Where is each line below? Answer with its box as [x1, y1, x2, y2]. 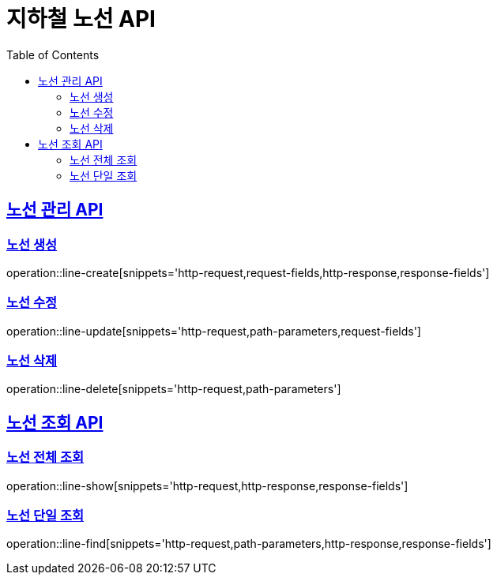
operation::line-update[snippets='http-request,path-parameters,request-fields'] [6, 324, 421, 338]
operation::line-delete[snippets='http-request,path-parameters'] [6, 382, 341, 396]
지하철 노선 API [6, 6, 156, 32]
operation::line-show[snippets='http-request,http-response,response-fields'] [6, 478, 409, 493]
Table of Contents [6, 47, 100, 62]
